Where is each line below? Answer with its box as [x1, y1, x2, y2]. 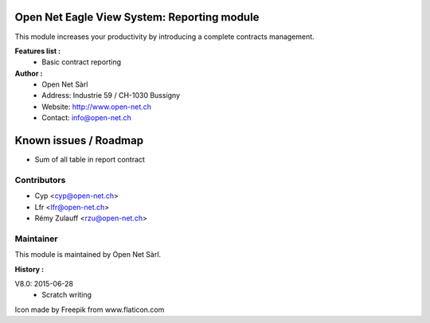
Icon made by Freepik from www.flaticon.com [14, 305, 165, 314]
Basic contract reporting [41, 57, 122, 67]
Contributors [14, 174, 66, 185]
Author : [14, 68, 43, 78]
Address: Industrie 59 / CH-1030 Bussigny [41, 91, 181, 100]
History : [14, 264, 45, 274]
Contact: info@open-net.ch [41, 113, 131, 123]
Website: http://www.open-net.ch [41, 102, 151, 111]
